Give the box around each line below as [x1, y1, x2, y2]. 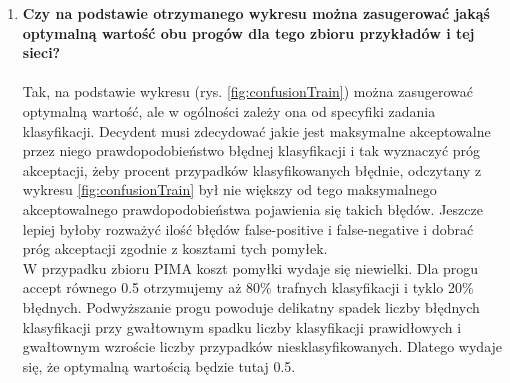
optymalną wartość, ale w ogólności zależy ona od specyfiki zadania [22, 100, 436, 121]
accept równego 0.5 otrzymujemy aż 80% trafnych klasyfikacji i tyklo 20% [22, 277, 474, 298]
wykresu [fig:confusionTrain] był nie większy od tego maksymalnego [22, 179, 437, 200]
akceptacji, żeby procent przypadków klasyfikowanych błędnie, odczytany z [22, 159, 482, 180]
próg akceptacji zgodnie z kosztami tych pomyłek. [22, 238, 328, 259]
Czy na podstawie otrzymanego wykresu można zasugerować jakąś [22, 3, 490, 23]
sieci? [22, 42, 61, 63]
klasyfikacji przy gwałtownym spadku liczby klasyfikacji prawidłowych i [22, 316, 462, 337]
